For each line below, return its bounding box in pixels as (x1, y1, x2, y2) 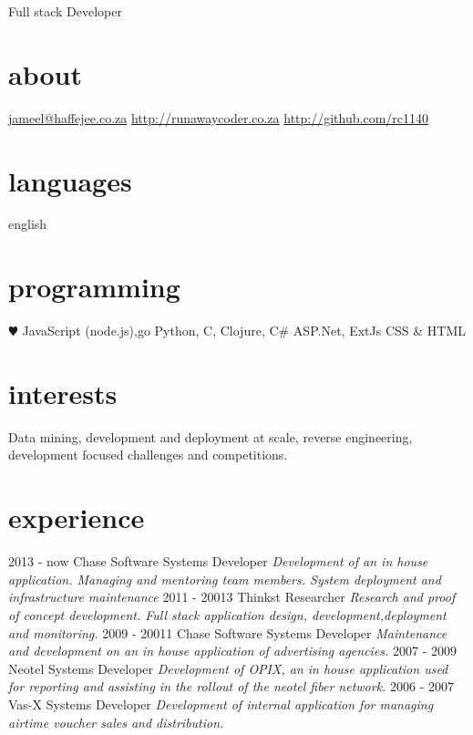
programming (8, 268, 180, 305)
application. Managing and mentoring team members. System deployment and (8, 569, 441, 588)
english (8, 214, 47, 233)
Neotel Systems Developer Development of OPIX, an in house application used (8, 658, 448, 678)
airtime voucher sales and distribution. (8, 712, 224, 731)
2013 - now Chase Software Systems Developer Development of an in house (8, 552, 428, 571)
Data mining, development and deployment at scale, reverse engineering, (8, 427, 413, 446)
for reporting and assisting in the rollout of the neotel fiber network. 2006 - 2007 (8, 677, 455, 696)
